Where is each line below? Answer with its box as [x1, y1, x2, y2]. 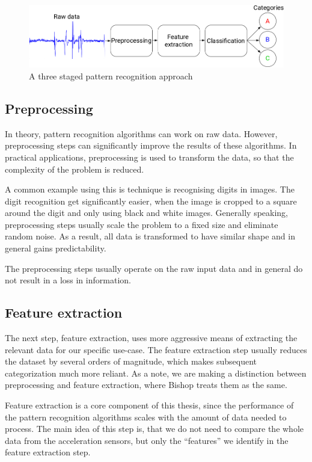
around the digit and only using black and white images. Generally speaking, [5, 206, 289, 219]
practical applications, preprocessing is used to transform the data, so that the [5, 150, 294, 163]
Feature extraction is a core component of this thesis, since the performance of [5, 399, 294, 411]
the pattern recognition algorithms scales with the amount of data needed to [5, 410, 287, 423]
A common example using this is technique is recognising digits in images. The [5, 183, 295, 196]
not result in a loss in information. [5, 274, 131, 286]
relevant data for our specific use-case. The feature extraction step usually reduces [5, 343, 307, 356]
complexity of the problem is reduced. [5, 162, 144, 175]
